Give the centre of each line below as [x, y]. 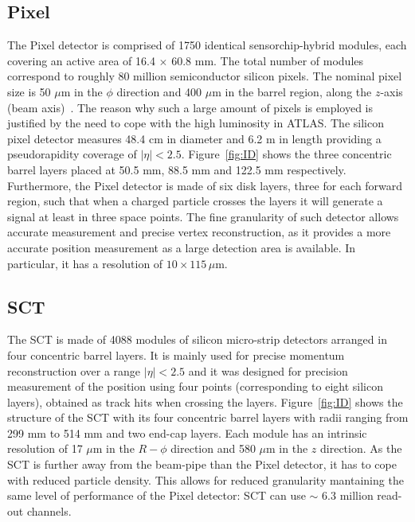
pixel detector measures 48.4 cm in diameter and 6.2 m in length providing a [194, 138]
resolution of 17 [45, 448]
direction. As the [361, 448]
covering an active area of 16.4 [81, 60]
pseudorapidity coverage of [72, 154]
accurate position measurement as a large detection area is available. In [182, 247]
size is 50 [29, 91]
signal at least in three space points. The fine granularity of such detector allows [203, 216]
